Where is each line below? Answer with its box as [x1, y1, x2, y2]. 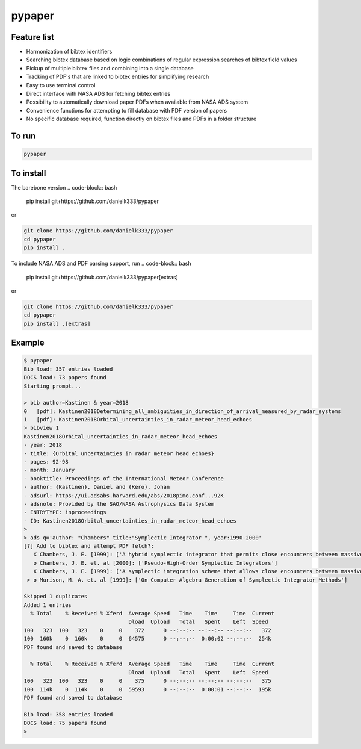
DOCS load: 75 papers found [23, 719, 106, 727]
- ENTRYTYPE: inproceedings [23, 509, 106, 516]
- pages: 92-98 [23, 458, 69, 465]
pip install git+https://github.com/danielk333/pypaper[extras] [26, 273, 179, 281]
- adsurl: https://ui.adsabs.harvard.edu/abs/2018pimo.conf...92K [23, 492, 224, 499]
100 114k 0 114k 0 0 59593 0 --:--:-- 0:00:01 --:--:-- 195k [23, 686, 272, 692]
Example [11, 338, 45, 348]
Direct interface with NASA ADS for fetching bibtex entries [26, 90, 171, 98]
